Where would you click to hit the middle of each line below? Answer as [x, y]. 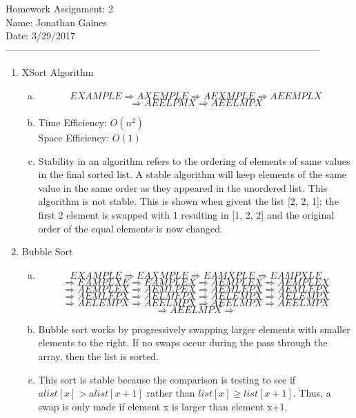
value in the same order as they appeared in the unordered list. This [183, 187]
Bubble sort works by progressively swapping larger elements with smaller [194, 329]
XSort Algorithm [58, 72]
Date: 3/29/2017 [40, 36]
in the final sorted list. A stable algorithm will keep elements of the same [192, 174]
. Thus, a [312, 393]
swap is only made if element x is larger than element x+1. [163, 406]
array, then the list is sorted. [98, 356]
